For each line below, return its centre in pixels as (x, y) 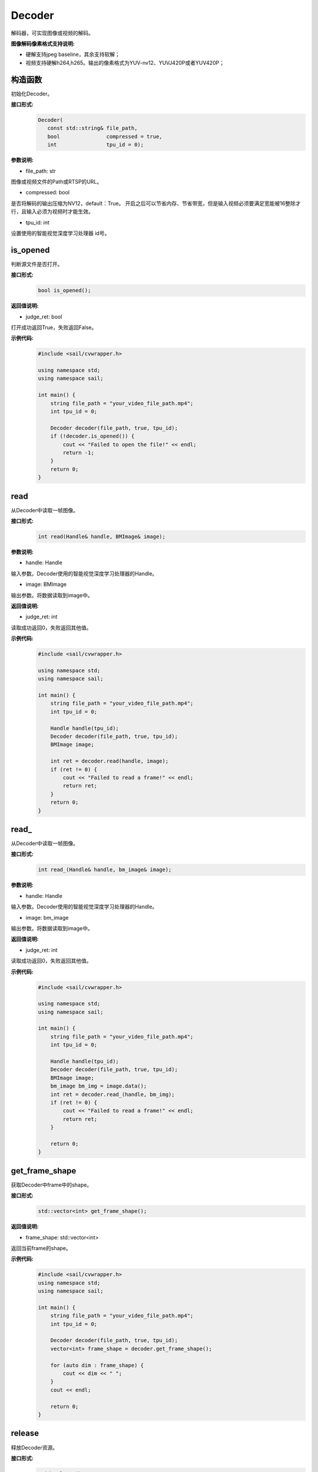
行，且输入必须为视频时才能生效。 (52, 211)
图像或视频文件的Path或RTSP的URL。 (57, 181)
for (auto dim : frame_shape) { (97, 1365)
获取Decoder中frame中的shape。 (52, 1185)
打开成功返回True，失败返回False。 (54, 327)
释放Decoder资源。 (34, 1447)
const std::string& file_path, (92, 128)
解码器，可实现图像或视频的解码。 (52, 33)
